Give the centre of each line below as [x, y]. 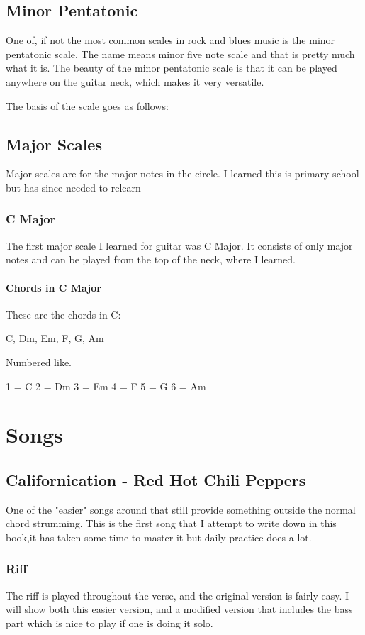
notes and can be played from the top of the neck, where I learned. [151, 259]
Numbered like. [39, 361]
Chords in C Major [54, 287]
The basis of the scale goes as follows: [87, 105]
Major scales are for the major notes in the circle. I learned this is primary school [182, 173]
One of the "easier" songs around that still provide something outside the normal [181, 509]
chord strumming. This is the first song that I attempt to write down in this [171, 523]
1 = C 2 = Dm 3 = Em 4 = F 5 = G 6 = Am [106, 386]
